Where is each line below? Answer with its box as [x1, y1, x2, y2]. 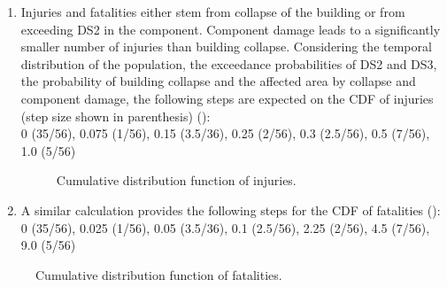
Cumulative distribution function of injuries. [56, 171, 297, 190]
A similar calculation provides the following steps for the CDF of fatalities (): [20, 200, 441, 219]
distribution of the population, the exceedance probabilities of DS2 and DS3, [20, 54, 437, 73]
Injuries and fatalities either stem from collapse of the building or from [20, 3, 405, 20]
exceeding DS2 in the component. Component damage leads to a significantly [20, 19, 441, 38]
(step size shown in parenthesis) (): [20, 106, 211, 125]
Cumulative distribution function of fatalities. [35, 265, 282, 283]
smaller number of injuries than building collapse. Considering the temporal [20, 37, 432, 56]
